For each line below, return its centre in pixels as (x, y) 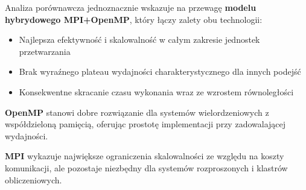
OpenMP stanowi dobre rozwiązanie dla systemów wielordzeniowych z (137, 112)
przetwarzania (45, 51)
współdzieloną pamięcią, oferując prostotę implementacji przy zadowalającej (145, 124)
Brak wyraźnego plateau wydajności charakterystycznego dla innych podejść (160, 71)
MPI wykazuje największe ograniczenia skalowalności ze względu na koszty (145, 156)
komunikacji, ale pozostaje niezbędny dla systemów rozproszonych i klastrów (146, 167)
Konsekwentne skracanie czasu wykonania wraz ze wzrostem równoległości (156, 91)
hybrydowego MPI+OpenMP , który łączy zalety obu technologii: (134, 19)
